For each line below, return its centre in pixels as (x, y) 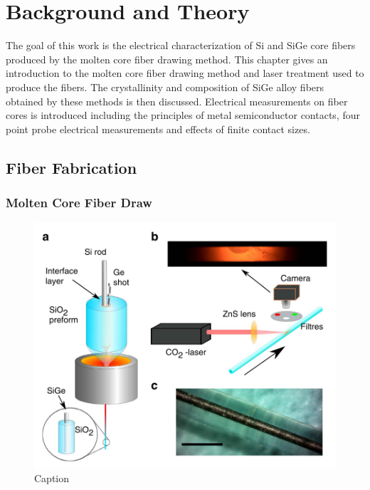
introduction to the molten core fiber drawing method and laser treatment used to (185, 73)
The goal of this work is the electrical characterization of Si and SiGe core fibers (181, 45)
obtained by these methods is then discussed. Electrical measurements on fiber (177, 101)
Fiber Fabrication (72, 167)
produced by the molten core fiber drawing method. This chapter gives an (167, 59)
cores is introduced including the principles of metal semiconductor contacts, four (183, 115)
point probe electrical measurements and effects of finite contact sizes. (158, 129)
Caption (52, 478)
